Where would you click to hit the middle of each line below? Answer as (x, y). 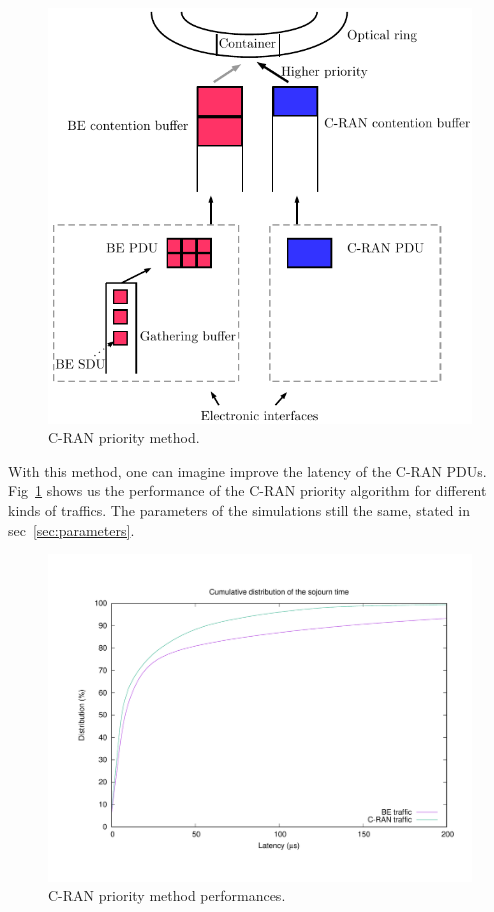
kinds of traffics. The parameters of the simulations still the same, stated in (239, 510)
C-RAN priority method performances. (167, 895)
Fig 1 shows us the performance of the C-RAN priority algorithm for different (247, 490)
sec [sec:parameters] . (71, 529)
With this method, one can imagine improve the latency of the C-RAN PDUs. (247, 470)
